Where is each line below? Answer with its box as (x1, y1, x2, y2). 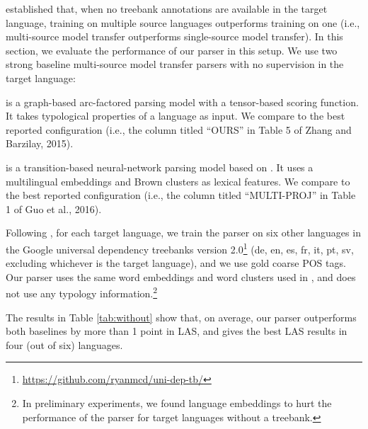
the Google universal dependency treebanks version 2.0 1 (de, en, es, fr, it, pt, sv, (6, 239, 354, 256)
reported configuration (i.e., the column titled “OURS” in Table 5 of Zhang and (6, 122, 352, 137)
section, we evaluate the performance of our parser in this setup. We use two (6, 42, 338, 57)
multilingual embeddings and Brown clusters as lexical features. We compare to (6, 173, 350, 188)
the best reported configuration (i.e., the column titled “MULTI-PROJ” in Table (6, 188, 356, 202)
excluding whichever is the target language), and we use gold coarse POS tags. (6, 256, 346, 270)
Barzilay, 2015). (6, 136, 74, 151)
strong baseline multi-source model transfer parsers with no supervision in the (6, 57, 344, 71)
